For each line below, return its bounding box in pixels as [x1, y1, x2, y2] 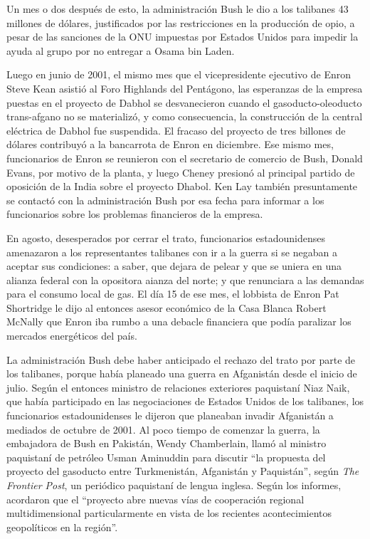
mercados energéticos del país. [6, 328, 137, 343]
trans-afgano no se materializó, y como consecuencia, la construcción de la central [6, 109, 363, 124]
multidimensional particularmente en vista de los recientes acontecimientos [6, 506, 332, 520]
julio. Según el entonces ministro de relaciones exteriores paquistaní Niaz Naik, [6, 380, 350, 394]
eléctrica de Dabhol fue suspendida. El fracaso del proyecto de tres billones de [6, 122, 346, 137]
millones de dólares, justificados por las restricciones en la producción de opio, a [6, 15, 355, 30]
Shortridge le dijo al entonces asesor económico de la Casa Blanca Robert [6, 300, 327, 315]
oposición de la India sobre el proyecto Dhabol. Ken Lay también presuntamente [6, 179, 358, 194]
